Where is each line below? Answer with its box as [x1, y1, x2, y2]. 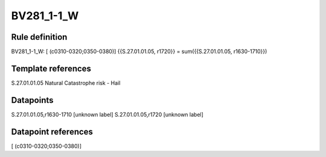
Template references [11, 63, 92, 73]
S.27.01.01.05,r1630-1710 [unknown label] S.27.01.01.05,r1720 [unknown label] [11, 111, 203, 118]
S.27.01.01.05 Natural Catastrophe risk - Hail [11, 79, 121, 87]
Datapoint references [11, 126, 94, 137]
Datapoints [11, 95, 54, 105]
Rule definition [11, 32, 68, 42]
